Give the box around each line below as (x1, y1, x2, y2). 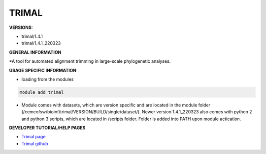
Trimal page (21, 134, 46, 140)
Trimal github (21, 140, 49, 147)
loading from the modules (21, 76, 74, 82)
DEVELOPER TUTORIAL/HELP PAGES (9, 125, 86, 131)
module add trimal (19, 89, 64, 95)
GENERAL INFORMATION (9, 49, 62, 55)
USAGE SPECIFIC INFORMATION (9, 67, 77, 73)
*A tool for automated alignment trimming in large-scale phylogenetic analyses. (9, 58, 171, 64)
